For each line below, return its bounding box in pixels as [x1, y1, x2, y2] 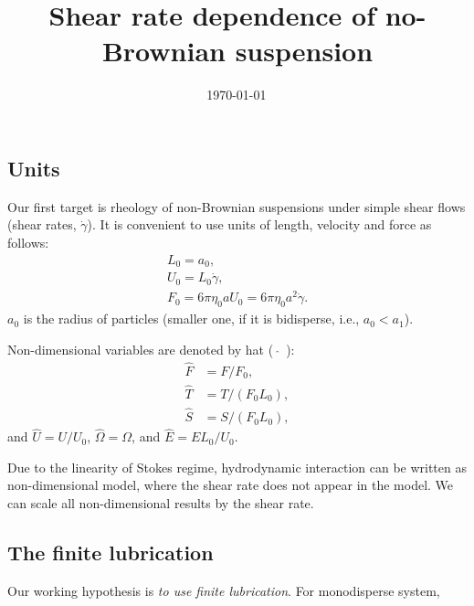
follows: [7, 232, 49, 251]
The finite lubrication [7, 538, 214, 567]
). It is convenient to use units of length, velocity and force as [87, 215, 432, 234]
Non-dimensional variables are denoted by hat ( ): [7, 339, 295, 358]
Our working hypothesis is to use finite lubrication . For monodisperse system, [7, 580, 440, 600]
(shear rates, [7, 215, 77, 234]
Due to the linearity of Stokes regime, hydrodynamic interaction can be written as [7, 457, 467, 476]
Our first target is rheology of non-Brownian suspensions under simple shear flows [7, 197, 466, 216]
